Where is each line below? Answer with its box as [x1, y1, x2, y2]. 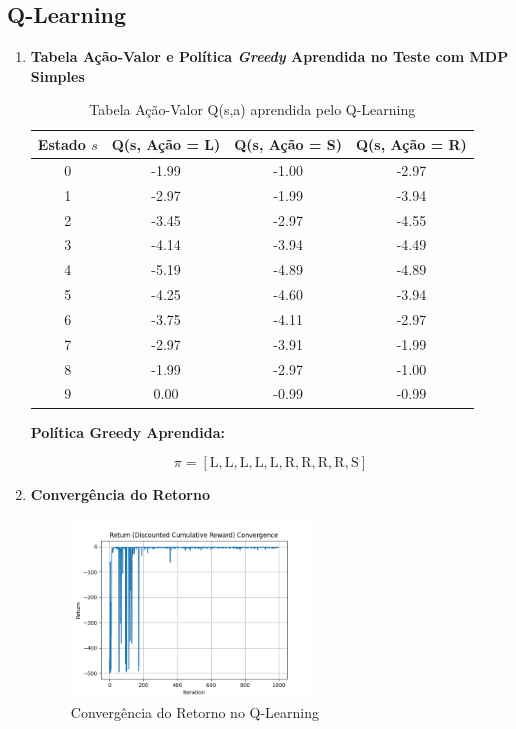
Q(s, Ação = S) [234, 133, 342, 154]
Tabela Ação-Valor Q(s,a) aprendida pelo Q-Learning [89, 99, 416, 120]
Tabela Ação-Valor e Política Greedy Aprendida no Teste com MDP [30, 46, 509, 67]
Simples [30, 65, 85, 86]
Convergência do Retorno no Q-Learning [70, 702, 320, 723]
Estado [37, 133, 86, 154]
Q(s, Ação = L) [111, 133, 221, 154]
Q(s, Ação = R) [355, 133, 467, 154]
